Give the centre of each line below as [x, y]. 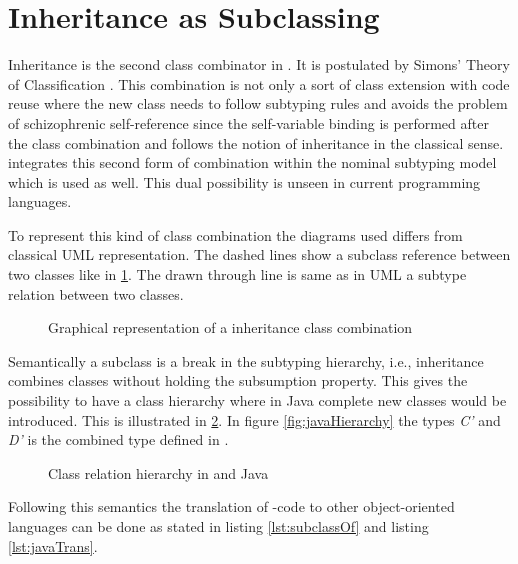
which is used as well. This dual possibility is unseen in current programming [244, 181]
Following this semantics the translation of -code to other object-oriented [231, 506]
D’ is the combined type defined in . [118, 439]
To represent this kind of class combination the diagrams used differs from [235, 234]
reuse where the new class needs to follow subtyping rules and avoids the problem [258, 103]
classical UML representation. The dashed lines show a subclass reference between [259, 254]
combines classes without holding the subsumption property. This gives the [238, 380]
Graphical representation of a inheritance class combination [230, 327]
